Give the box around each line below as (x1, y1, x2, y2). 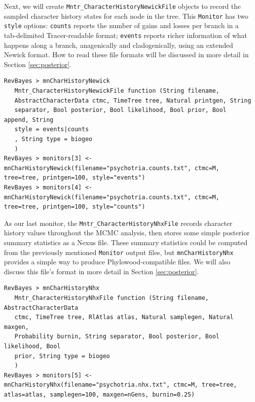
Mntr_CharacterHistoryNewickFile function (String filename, (14, 87, 219, 94)
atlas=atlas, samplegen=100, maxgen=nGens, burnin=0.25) (4, 391, 195, 398)
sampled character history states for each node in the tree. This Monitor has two (4, 10, 249, 21)
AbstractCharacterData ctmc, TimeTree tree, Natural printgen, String (14, 97, 252, 104)
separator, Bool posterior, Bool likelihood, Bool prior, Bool (14, 107, 227, 114)
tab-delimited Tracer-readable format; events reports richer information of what (4, 30, 247, 40)
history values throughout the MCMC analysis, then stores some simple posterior (4, 227, 250, 238)
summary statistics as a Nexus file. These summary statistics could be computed (4, 237, 248, 247)
